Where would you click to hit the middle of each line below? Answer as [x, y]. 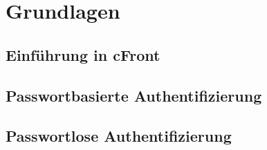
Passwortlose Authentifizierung [119, 136]
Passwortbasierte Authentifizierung [134, 95]
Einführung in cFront [83, 54]
